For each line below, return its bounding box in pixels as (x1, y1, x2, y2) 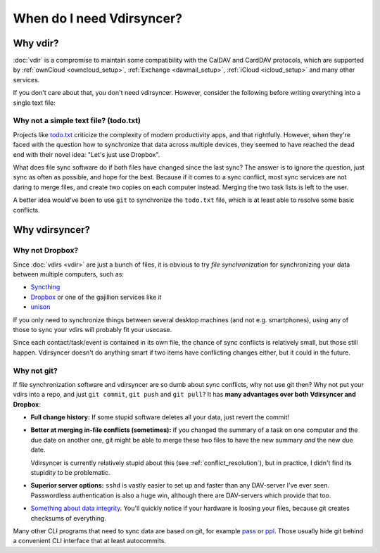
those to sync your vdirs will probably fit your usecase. (13, 326, 172, 333)
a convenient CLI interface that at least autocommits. (13, 537, 167, 545)
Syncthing (30, 283, 61, 291)
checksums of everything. (30, 514, 107, 522)
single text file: (13, 98, 56, 107)
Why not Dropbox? (13, 246, 79, 255)
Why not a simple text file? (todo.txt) (13, 116, 141, 126)
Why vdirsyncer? (13, 224, 91, 236)
